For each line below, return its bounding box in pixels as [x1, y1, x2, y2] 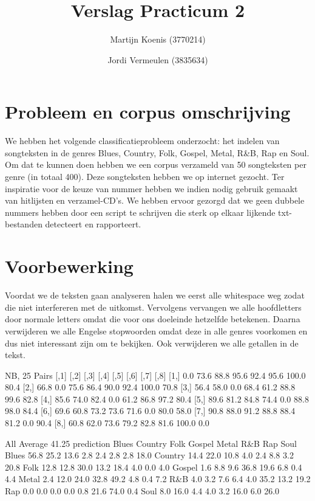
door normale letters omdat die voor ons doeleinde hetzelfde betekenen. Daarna [5, 313, 300, 325]
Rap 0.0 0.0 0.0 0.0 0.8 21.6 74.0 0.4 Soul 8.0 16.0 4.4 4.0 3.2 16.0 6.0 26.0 [5, 485, 280, 497]
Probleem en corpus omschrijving [5, 99, 291, 124]
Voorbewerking [5, 254, 134, 278]
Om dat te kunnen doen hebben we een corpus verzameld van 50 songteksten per [5, 158, 307, 171]
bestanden [5, 218, 42, 230]
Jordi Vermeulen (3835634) [107, 53, 208, 66]
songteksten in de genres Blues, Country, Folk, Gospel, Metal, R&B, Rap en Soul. [5, 146, 310, 159]
